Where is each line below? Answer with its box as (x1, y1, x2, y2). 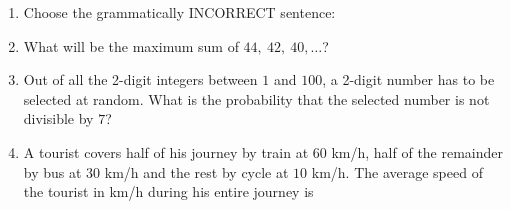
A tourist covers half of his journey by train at (23, 141, 309, 162)
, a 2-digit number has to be (322, 69, 495, 90)
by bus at (23, 161, 82, 182)
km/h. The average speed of (311, 161, 483, 182)
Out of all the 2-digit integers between (23, 69, 258, 90)
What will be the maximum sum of (23, 35, 239, 56)
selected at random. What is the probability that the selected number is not (23, 88, 490, 109)
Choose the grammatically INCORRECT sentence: (23, 2, 336, 22)
